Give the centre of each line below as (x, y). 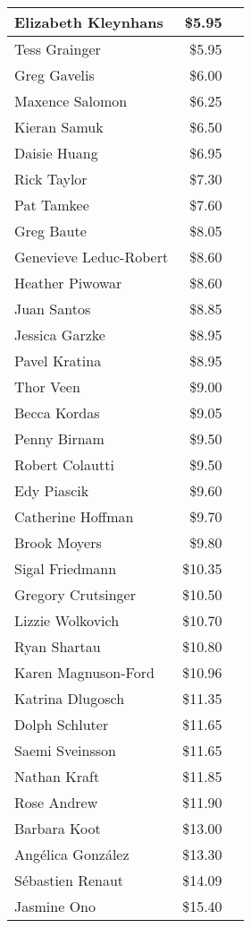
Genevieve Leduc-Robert (92, 257)
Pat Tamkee (52, 205)
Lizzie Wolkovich (67, 620)
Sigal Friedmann (66, 568)
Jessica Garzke (60, 335)
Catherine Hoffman (74, 516)
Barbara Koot (58, 828)
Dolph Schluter (62, 724)
